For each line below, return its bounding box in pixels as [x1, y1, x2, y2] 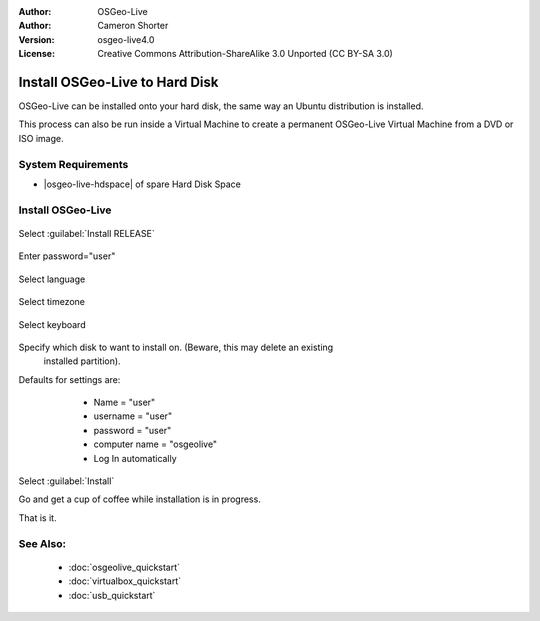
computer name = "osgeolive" [93, 438, 218, 450]
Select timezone [18, 296, 85, 308]
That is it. [18, 511, 57, 524]
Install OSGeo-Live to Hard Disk [18, 73, 219, 90]
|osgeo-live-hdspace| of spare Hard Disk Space [43, 178, 242, 190]
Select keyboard [18, 318, 86, 330]
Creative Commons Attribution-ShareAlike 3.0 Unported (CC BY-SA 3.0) [97, 48, 394, 60]
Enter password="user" [18, 250, 116, 262]
